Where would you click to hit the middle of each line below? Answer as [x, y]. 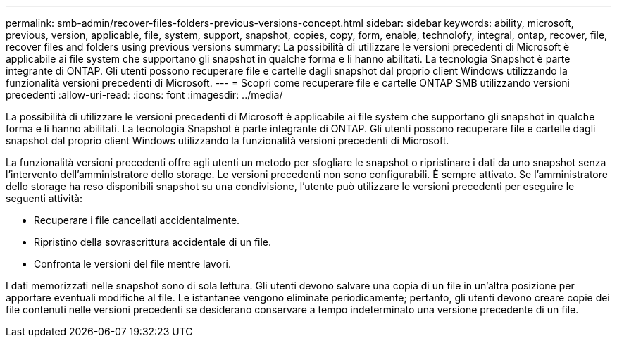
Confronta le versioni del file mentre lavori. [132, 264]
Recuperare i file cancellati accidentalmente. [137, 220]
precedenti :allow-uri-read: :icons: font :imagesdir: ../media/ [144, 95]
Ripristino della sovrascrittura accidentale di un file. [153, 242]
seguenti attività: [44, 198]
